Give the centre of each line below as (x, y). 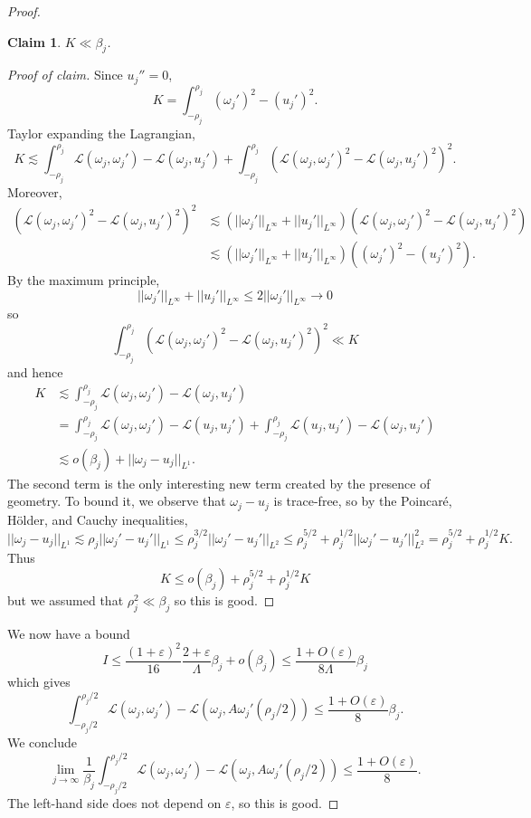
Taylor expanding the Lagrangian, (101, 133)
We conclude (42, 742)
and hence (35, 372)
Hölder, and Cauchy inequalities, (98, 519)
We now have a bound (69, 633)
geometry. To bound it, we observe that (117, 501)
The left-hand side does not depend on (114, 803)
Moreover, (35, 191)
